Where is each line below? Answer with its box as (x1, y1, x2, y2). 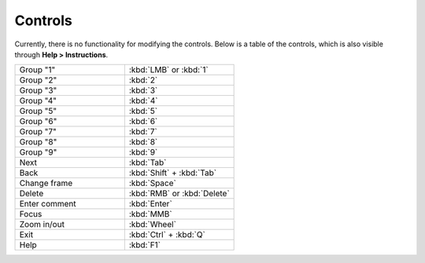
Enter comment (19, 199, 76, 210)
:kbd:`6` (128, 116, 158, 127)
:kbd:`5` (128, 106, 157, 117)
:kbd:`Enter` (128, 199, 172, 210)
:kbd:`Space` (128, 177, 176, 188)
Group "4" (19, 95, 57, 106)
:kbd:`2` (128, 75, 158, 86)
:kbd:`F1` (128, 239, 161, 250)
